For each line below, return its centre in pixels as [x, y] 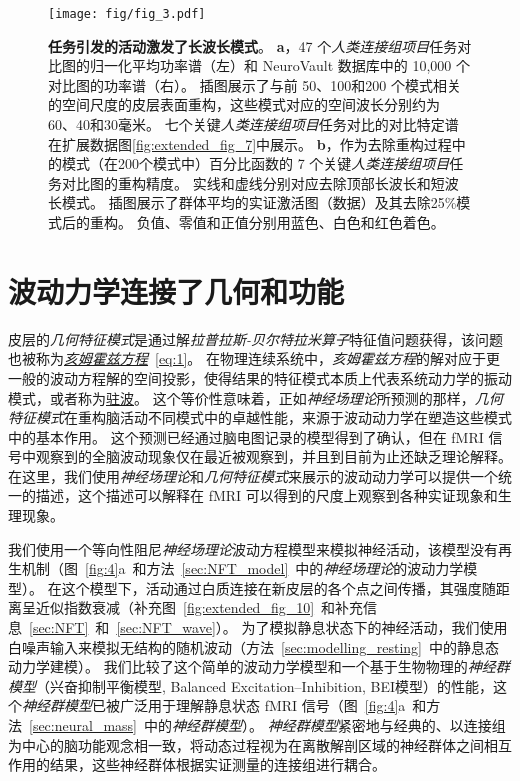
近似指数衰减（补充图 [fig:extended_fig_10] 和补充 [199, 607]
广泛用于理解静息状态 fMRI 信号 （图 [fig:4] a [262, 705]
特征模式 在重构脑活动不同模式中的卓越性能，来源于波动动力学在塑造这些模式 [260, 417]
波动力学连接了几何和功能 [176, 290]
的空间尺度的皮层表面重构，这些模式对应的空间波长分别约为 [244, 104]
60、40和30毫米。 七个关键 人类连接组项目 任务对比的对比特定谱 [253, 124]
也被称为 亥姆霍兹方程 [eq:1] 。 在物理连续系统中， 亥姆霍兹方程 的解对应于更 [254, 358]
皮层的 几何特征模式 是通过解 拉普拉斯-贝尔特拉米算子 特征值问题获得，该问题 [256, 338]
